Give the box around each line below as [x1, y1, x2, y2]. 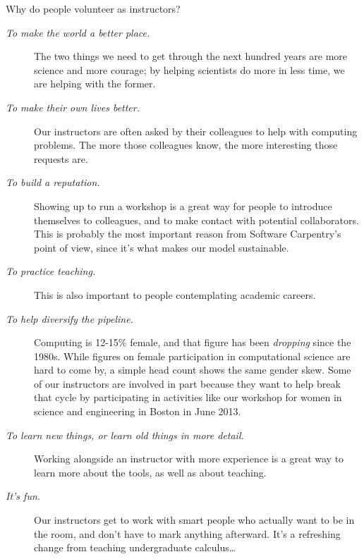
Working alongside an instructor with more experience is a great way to [34, 451, 344, 466]
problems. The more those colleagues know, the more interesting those [34, 137, 338, 152]
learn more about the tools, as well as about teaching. [34, 465, 267, 479]
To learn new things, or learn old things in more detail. [6, 427, 244, 442]
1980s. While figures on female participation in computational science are [34, 348, 351, 363]
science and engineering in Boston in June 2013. [34, 404, 241, 419]
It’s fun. [6, 489, 41, 503]
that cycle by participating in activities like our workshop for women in [34, 390, 342, 405]
